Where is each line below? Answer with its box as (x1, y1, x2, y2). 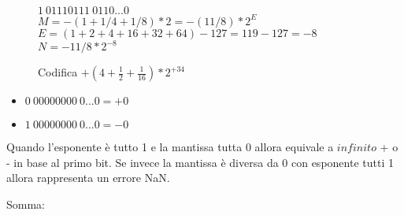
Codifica (38, 64, 78, 80)
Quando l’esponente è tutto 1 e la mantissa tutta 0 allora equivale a (6, 139, 334, 154)
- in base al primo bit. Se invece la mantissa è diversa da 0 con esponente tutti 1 (6, 154, 394, 170)
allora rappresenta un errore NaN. (6, 169, 170, 186)
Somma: (6, 195, 45, 212)
